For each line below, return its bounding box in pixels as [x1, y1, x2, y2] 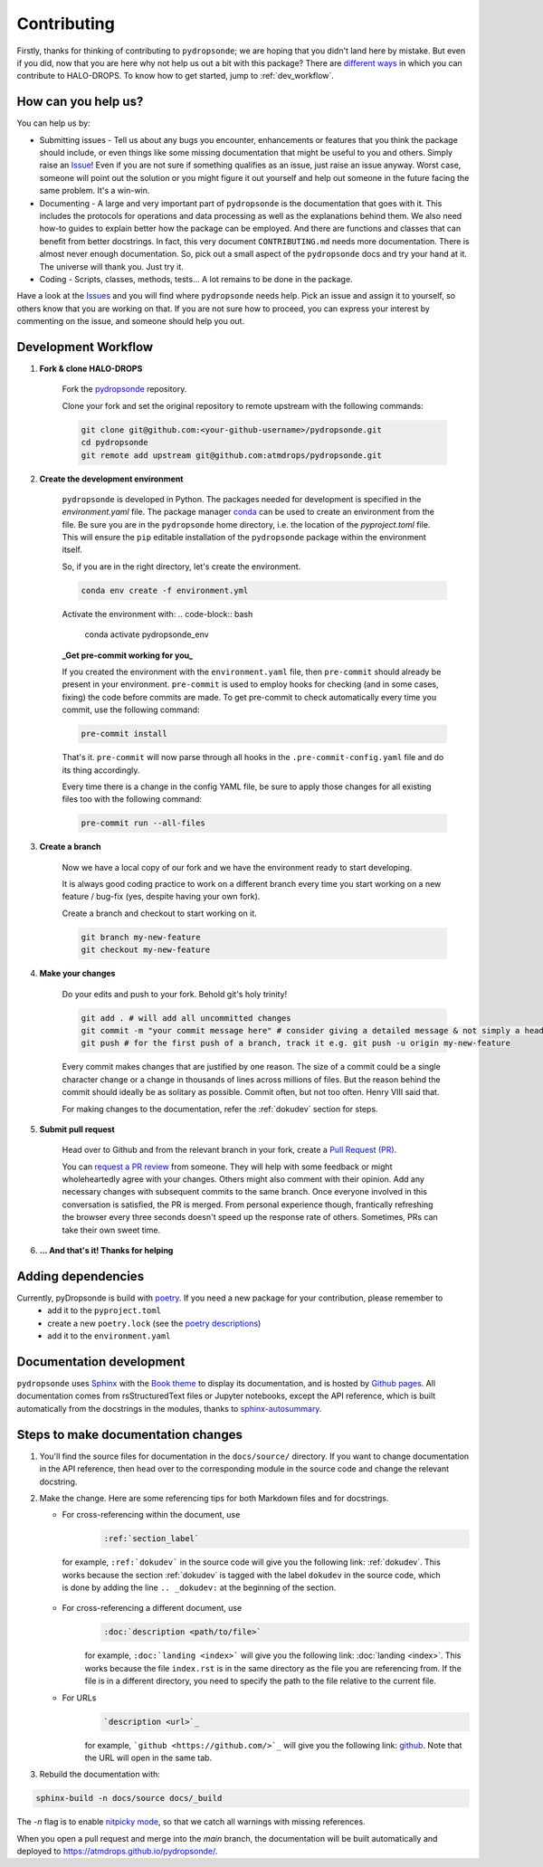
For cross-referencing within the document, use [62, 1510, 241, 1520]
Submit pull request [39, 1123, 115, 1135]
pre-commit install [81, 729, 167, 739]
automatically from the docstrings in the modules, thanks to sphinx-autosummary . [16, 1403, 322, 1414]
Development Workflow [16, 339, 154, 355]
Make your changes [39, 968, 116, 979]
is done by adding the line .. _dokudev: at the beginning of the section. [62, 1582, 337, 1593]
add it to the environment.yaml [47, 1330, 171, 1341]
